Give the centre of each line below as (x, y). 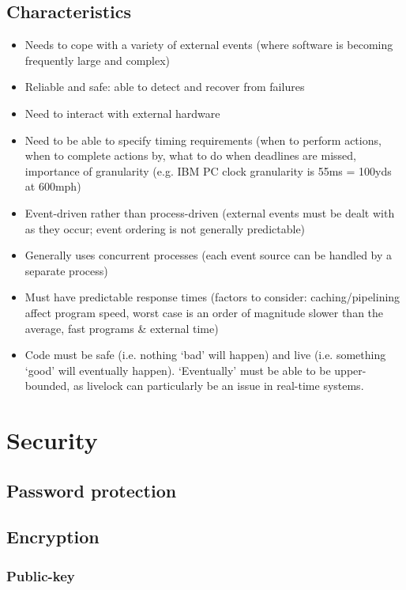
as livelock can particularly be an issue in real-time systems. (218, 386)
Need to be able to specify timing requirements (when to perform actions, (203, 140)
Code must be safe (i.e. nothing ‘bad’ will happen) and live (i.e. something (205, 355)
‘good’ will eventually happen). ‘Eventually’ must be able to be (178, 370)
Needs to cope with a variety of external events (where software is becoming (209, 45)
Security (52, 440)
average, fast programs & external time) (122, 328)
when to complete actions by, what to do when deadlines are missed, (190, 155)
